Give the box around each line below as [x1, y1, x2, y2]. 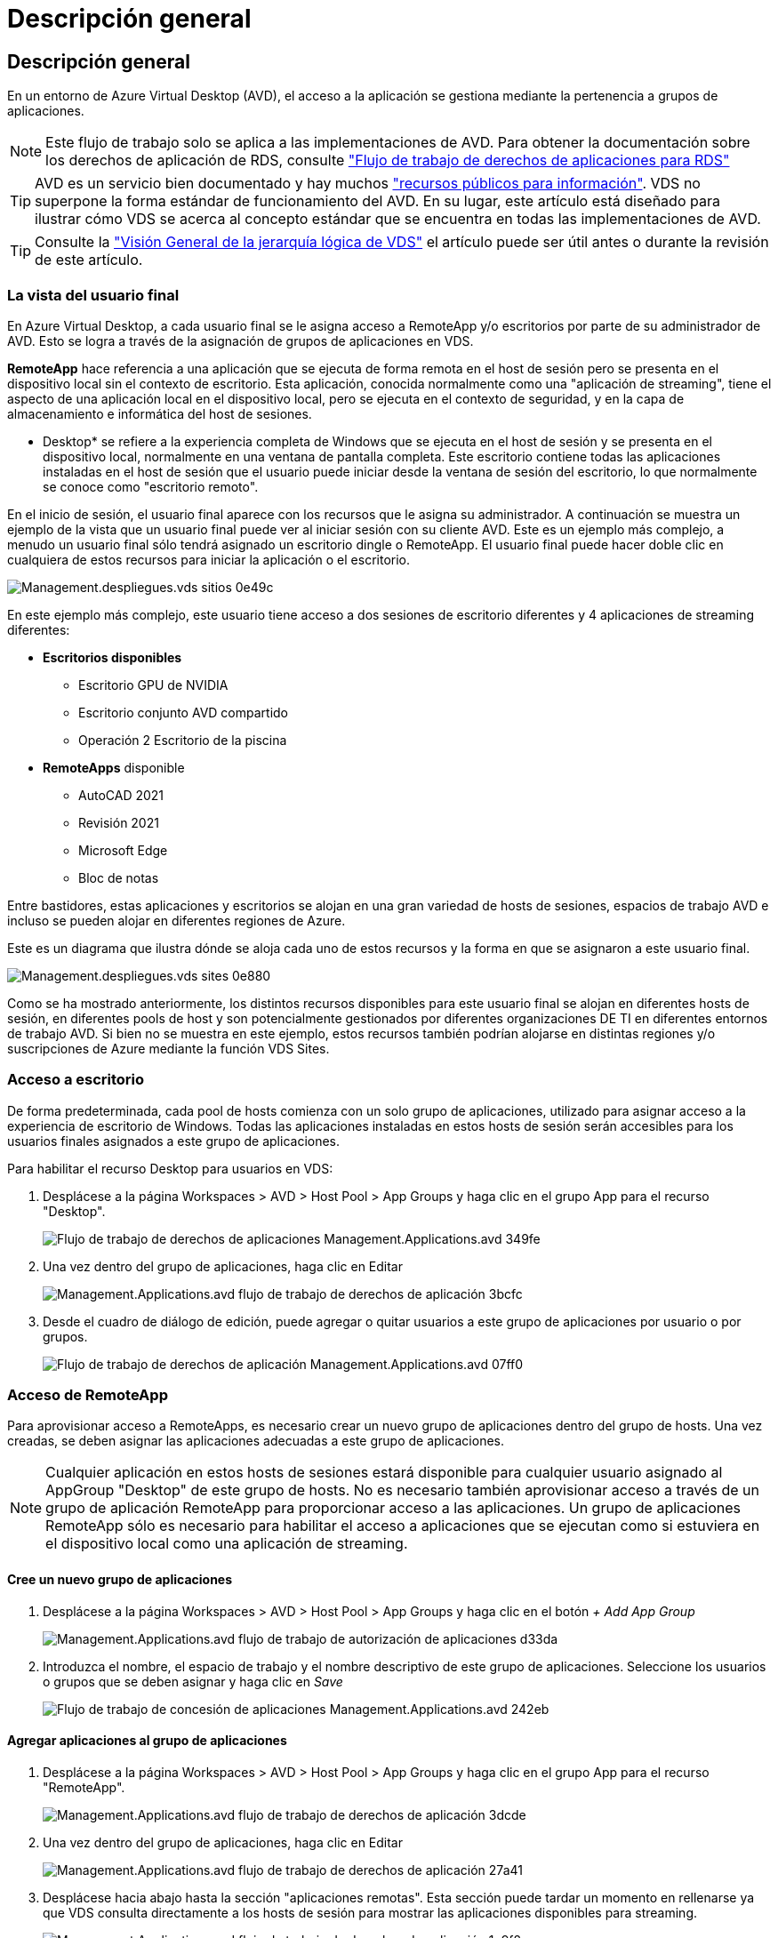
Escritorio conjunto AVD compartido [78, 704, 289, 720]
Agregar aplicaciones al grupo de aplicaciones [7, 1733, 287, 1749]
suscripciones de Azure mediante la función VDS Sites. [7, 1040, 330, 1056]
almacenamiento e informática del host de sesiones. [7, 405, 312, 421]
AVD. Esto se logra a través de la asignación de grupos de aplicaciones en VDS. [7, 332, 474, 348]
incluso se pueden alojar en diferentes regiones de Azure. [7, 912, 346, 928]
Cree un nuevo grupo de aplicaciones [7, 1572, 233, 1588]
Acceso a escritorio [7, 1070, 145, 1089]
